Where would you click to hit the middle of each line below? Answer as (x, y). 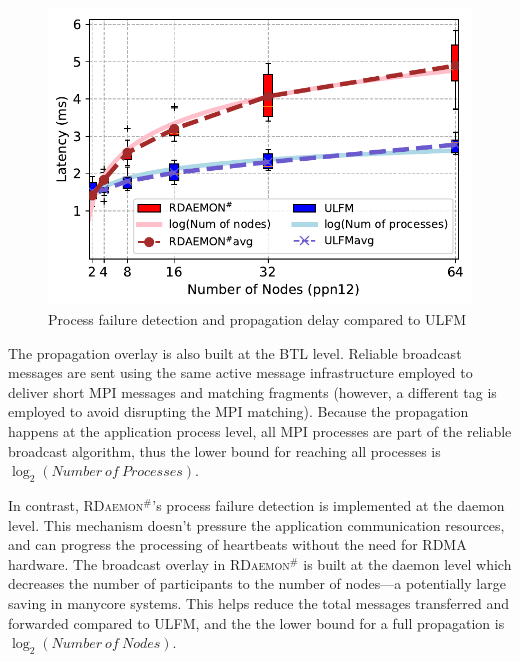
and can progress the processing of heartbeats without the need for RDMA (237, 544)
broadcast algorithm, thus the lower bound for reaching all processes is (224, 450)
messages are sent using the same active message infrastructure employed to (240, 372)
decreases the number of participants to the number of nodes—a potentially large (257, 583)
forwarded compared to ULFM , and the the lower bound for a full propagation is (256, 622)
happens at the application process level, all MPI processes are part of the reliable (260, 431)
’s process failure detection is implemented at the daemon (328, 505)
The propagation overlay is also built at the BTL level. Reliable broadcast (235, 352)
